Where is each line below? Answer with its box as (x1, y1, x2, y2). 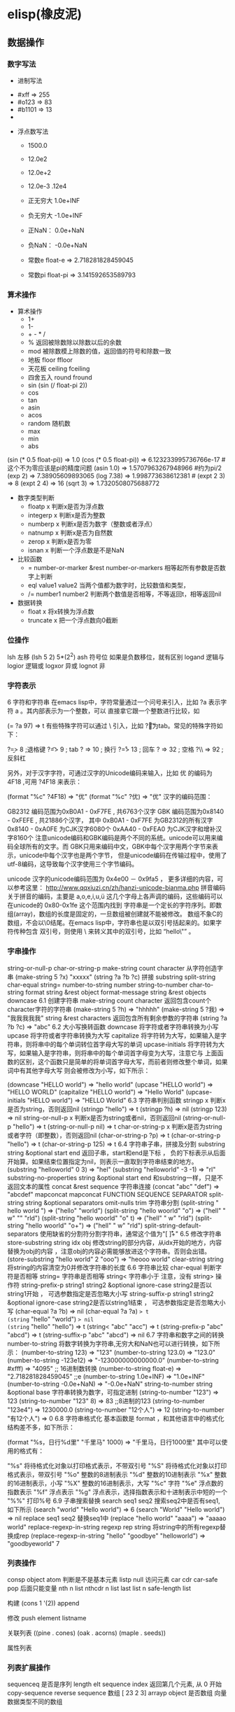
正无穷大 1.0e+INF (27, 196, 80, 204)
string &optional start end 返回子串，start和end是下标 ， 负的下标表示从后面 (7, 1148, 226, 1157)
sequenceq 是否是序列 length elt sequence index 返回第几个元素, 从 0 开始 (7, 1680, 222, 1688)
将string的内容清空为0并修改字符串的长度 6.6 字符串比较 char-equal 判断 (7, 1263, 216, 1272)
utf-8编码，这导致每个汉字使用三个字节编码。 (7, 860, 138, 868)
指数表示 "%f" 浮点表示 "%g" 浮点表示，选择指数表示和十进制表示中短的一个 (7, 1487, 228, 1496)
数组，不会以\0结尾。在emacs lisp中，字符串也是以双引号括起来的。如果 (7, 919, 216, 927)
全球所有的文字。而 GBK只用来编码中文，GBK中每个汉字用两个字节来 (13, 842, 212, 851)
